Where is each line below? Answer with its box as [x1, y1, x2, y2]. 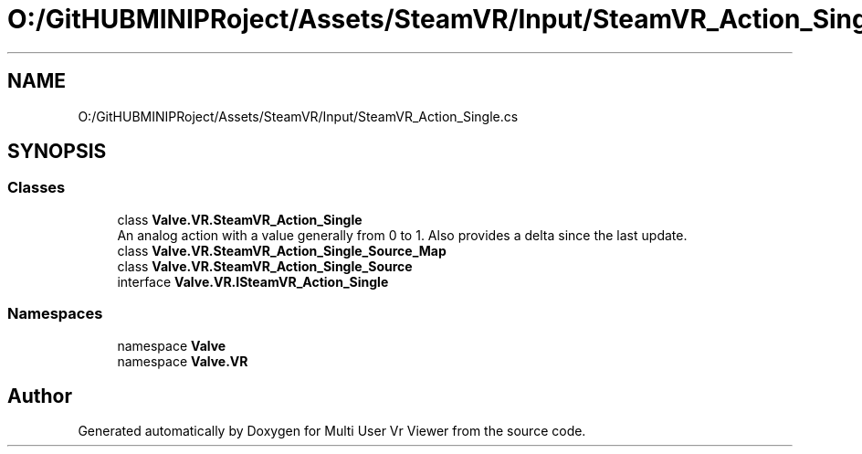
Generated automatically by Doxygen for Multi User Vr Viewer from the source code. [78, 423, 586, 439]
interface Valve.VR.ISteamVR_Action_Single [117, 273, 389, 290]
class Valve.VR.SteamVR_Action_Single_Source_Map [117, 242, 447, 259]
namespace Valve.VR [117, 353, 248, 369]
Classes [7, 178, 66, 197]
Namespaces [7, 304, 103, 323]
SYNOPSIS [7, 140, 107, 164]
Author [7, 384, 72, 407]
